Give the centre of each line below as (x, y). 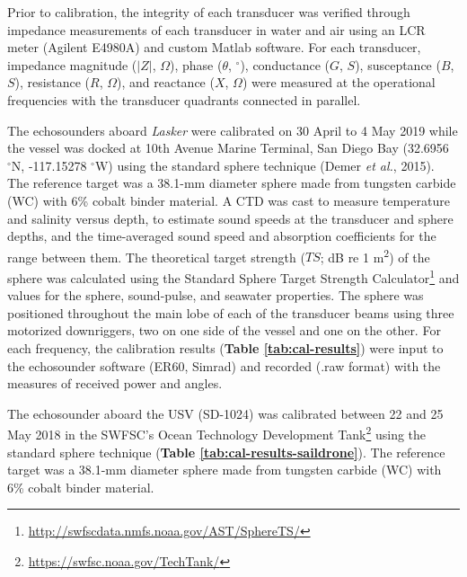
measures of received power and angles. (115, 383)
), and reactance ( (166, 82)
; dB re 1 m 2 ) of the (375, 255)
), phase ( (196, 64)
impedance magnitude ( (72, 64)
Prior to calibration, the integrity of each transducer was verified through (209, 12)
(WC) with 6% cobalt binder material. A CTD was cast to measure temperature (229, 200)
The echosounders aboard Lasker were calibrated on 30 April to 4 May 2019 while (233, 130)
